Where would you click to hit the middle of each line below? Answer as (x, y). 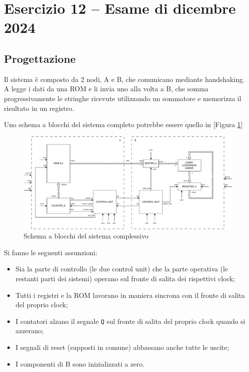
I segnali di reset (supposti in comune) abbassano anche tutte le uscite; (122, 347)
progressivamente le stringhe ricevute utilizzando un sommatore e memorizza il (123, 98)
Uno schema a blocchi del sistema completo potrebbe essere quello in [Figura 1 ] (123, 124)
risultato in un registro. (39, 108)
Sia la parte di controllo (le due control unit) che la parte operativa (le (122, 269)
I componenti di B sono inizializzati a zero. (80, 363)
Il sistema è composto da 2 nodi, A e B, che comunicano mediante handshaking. (124, 79)
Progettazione (40, 58)
